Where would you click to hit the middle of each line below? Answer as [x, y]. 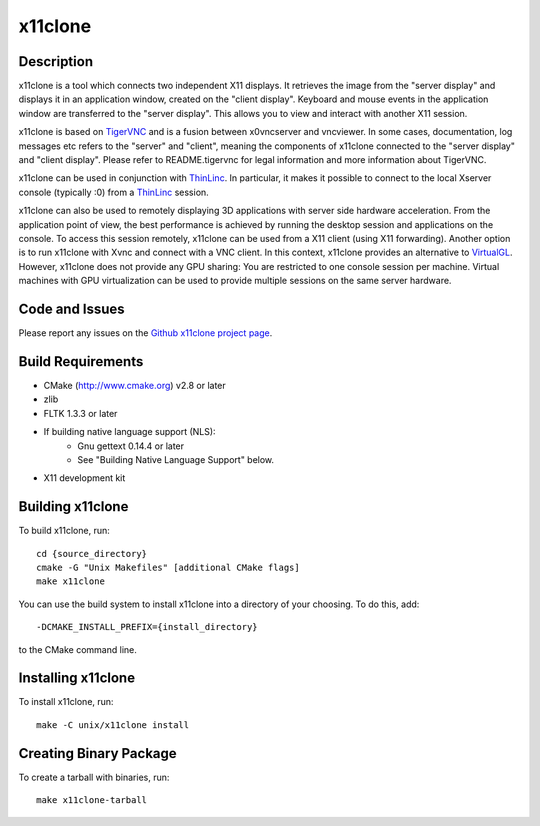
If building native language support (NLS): [129, 432]
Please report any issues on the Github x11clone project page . [145, 333]
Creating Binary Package [97, 753]
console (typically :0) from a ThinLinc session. [113, 192]
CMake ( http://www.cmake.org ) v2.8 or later [135, 385]
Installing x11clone [76, 678]
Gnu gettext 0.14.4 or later [131, 446]
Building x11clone [73, 506]
